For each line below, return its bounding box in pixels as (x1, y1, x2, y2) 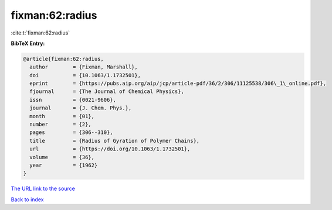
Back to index (11, 196, 44, 203)
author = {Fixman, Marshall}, (29, 64, 138, 70)
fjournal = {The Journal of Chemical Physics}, (29, 88, 184, 95)
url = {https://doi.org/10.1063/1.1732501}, (29, 146, 191, 152)
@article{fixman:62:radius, (23, 56, 104, 62)
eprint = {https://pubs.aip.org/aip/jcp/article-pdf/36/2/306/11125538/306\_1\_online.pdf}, (29, 80, 327, 87)
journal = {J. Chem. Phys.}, (29, 105, 132, 111)
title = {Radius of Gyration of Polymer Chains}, (29, 137, 200, 144)
